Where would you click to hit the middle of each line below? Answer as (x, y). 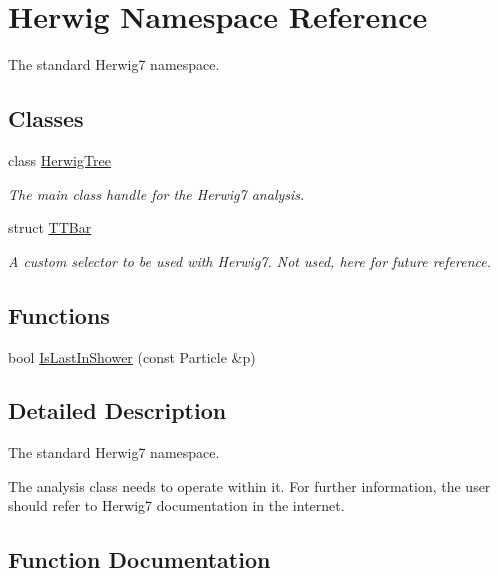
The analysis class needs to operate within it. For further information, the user (249, 485)
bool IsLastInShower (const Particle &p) (132, 356)
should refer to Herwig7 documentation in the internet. (176, 505)
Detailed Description (117, 410)
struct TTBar (50, 227)
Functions (59, 314)
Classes (46, 118)
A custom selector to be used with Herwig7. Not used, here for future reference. (250, 260)
